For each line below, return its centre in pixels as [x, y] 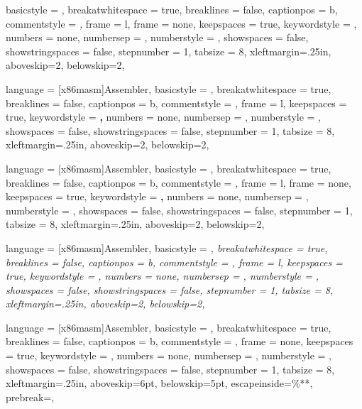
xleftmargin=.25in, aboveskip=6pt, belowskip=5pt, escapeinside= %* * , [159, 383]
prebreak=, [30, 397]
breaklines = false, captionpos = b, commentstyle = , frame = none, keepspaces [180, 341]
